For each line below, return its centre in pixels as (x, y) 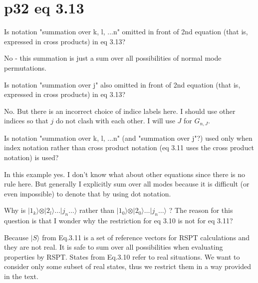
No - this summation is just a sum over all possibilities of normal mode (113, 58)
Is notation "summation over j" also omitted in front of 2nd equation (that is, (122, 84)
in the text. (21, 276)
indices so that (26, 121)
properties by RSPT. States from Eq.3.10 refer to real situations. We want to (122, 256)
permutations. (25, 67)
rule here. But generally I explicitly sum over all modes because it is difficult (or (127, 184)
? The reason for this (201, 210)
